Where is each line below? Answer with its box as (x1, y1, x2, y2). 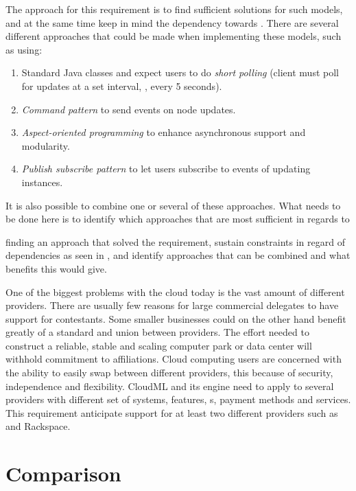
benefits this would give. (5, 261, 107, 275)
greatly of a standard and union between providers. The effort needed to (5, 325, 309, 339)
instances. (21, 174, 63, 189)
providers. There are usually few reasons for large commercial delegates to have (5, 298, 339, 312)
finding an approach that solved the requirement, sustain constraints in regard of (5, 234, 345, 249)
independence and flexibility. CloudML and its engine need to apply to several (5, 378, 334, 393)
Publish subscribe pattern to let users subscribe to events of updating (21, 161, 311, 176)
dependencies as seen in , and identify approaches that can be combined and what (5, 248, 351, 262)
